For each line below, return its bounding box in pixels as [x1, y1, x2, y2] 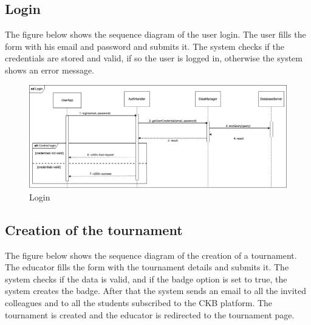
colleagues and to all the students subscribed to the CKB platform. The [5, 296, 273, 309]
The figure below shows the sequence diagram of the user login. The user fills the [5, 28, 306, 41]
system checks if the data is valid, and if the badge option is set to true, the [5, 272, 287, 285]
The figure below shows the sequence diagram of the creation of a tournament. [5, 248, 297, 261]
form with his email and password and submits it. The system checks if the [5, 39, 284, 52]
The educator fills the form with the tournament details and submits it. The [5, 261, 289, 273]
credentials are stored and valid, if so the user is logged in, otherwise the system [5, 52, 302, 64]
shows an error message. [5, 63, 94, 76]
